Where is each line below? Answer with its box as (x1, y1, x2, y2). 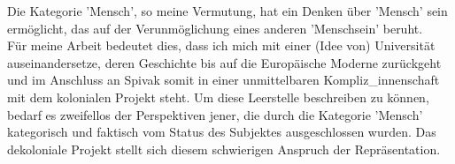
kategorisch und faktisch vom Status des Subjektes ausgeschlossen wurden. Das (7, 123, 436, 141)
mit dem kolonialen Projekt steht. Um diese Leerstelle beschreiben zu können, (7, 87, 429, 106)
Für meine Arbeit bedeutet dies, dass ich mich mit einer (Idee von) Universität (7, 36, 436, 55)
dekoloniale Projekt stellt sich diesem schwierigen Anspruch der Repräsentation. (7, 139, 441, 158)
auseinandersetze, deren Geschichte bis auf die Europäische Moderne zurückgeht (7, 53, 442, 71)
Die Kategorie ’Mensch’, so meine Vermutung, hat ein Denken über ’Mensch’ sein (7, 2, 448, 19)
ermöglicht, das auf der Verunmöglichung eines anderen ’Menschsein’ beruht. (7, 19, 423, 37)
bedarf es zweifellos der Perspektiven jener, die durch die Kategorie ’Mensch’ (7, 105, 423, 123)
